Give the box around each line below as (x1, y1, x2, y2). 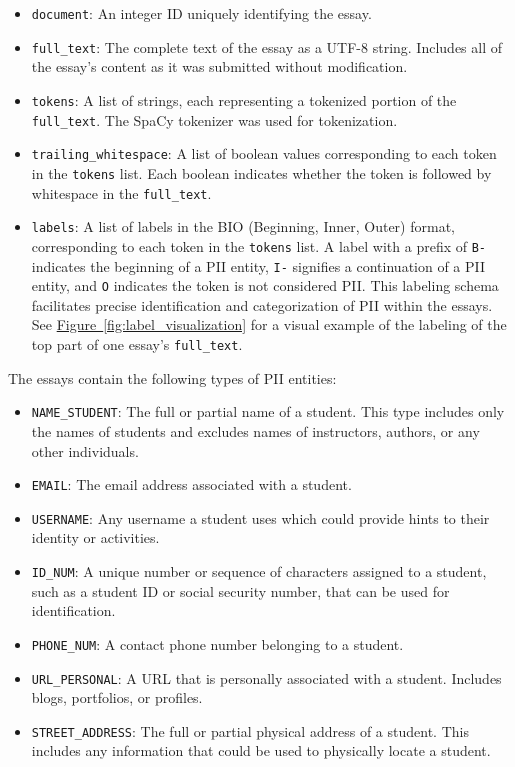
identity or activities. (31, 527, 160, 548)
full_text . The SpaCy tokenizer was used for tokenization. (31, 109, 398, 130)
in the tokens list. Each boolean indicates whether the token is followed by (31, 162, 492, 183)
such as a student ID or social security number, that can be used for (31, 580, 450, 601)
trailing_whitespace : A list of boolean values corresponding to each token (31, 143, 497, 164)
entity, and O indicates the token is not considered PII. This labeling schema (31, 275, 499, 296)
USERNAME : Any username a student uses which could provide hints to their (31, 507, 490, 528)
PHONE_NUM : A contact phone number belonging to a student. (31, 633, 404, 654)
